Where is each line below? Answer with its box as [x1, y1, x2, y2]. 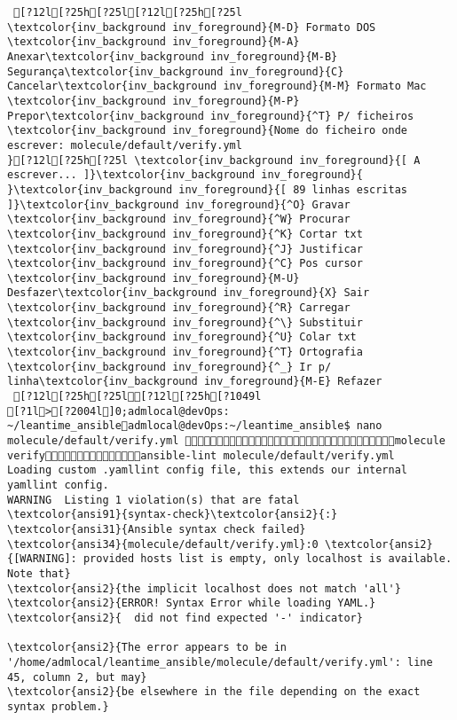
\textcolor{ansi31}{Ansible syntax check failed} [7, 522, 306, 536]
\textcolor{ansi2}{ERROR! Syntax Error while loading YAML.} [7, 597, 376, 610]
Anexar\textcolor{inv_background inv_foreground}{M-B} [7, 50, 338, 63]
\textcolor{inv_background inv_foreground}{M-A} [7, 35, 300, 49]
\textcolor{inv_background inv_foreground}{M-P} [7, 94, 300, 107]
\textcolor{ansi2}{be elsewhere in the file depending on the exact [7, 685, 421, 699]
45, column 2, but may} [7, 670, 147, 684]
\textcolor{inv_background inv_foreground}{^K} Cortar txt [7, 227, 363, 240]
